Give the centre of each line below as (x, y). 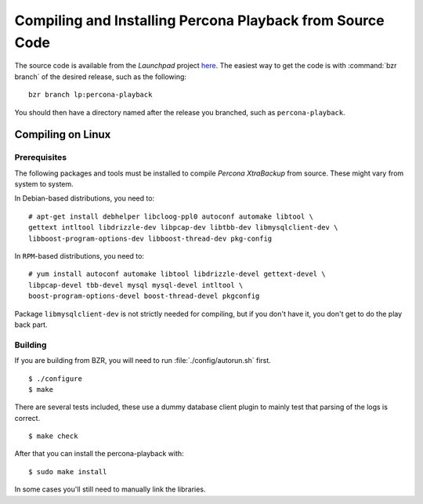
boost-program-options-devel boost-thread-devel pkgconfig (144, 296)
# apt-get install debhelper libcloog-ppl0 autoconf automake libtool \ (171, 216)
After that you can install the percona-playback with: (99, 454)
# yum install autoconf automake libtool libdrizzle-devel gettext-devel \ (177, 274)
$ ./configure (55, 379)
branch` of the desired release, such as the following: (101, 76)
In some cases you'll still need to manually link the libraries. (110, 489)
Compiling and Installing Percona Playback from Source (199, 20)
